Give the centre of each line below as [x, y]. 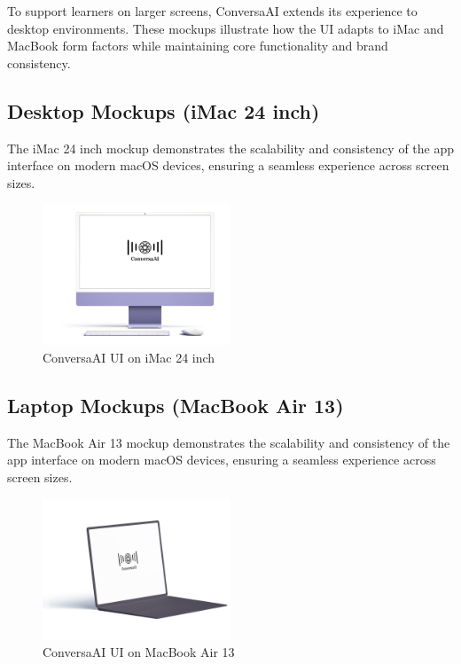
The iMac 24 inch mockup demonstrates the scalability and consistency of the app [231, 148]
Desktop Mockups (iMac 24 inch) [164, 110]
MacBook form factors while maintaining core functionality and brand [198, 46]
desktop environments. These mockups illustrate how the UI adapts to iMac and [226, 28]
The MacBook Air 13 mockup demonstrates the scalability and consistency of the [229, 442]
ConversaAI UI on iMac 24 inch [129, 357]
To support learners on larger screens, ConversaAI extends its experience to [212, 11]
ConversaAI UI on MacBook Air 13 [139, 652]
